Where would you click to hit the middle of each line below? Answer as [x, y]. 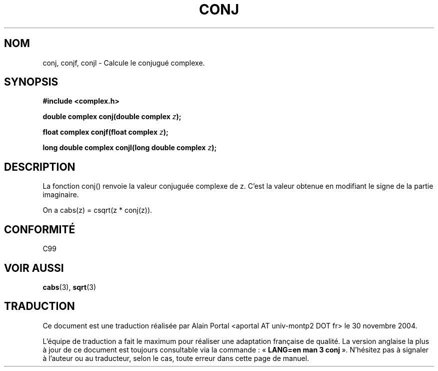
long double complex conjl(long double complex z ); [130, 148]
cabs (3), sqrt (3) [69, 287]
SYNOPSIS [31, 82]
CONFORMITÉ [40, 229]
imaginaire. [61, 195]
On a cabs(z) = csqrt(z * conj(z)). [97, 210]
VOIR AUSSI [34, 268]
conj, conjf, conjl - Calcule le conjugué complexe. [124, 63]
